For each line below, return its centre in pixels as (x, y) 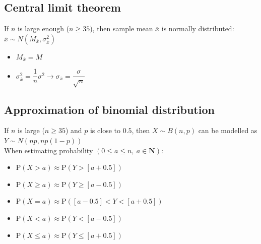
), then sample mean (121, 28)
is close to (105, 130)
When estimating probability (49, 150)
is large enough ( (44, 28)
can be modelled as (228, 130)
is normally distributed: (198, 28)
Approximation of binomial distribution (109, 109)
